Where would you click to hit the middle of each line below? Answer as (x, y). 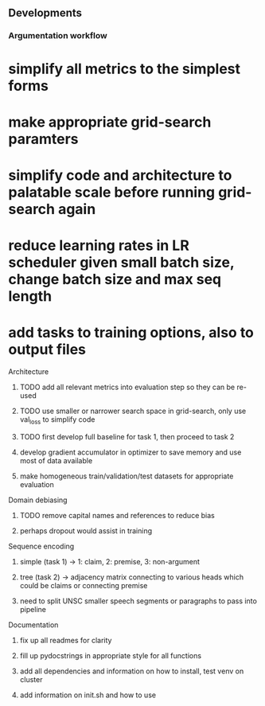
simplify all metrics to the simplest (125, 69)
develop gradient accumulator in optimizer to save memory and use (131, 452)
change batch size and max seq (115, 280)
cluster (31, 679)
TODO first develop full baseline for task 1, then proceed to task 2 (127, 436)
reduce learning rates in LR (99, 246)
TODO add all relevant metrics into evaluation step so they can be (127, 387)
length (30, 296)
